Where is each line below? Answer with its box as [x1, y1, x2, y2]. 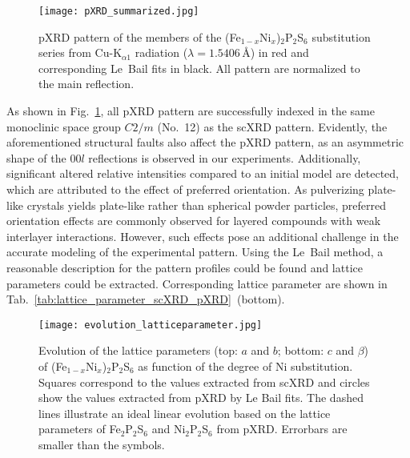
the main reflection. [38, 75, 135, 92]
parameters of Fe [38, 420, 121, 437]
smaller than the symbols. [38, 436, 165, 452]
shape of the [6, 149, 66, 166]
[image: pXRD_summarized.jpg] [38, 6, 199, 17]
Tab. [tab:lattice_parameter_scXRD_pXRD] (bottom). [6, 291, 285, 307]
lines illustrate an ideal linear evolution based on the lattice [38, 404, 331, 421]
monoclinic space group [6, 118, 121, 135]
